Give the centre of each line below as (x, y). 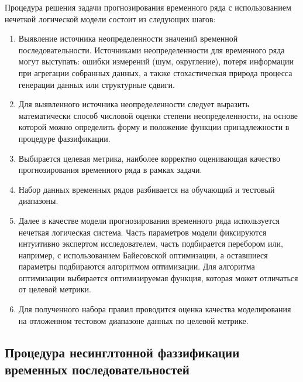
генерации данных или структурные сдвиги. (97, 84)
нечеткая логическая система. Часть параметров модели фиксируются (142, 232)
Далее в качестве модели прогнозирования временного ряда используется (149, 220)
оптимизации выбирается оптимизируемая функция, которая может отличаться (158, 277)
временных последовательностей (97, 369)
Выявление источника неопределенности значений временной (128, 38)
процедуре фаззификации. (64, 138)
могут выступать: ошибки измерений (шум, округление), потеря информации (156, 61)
